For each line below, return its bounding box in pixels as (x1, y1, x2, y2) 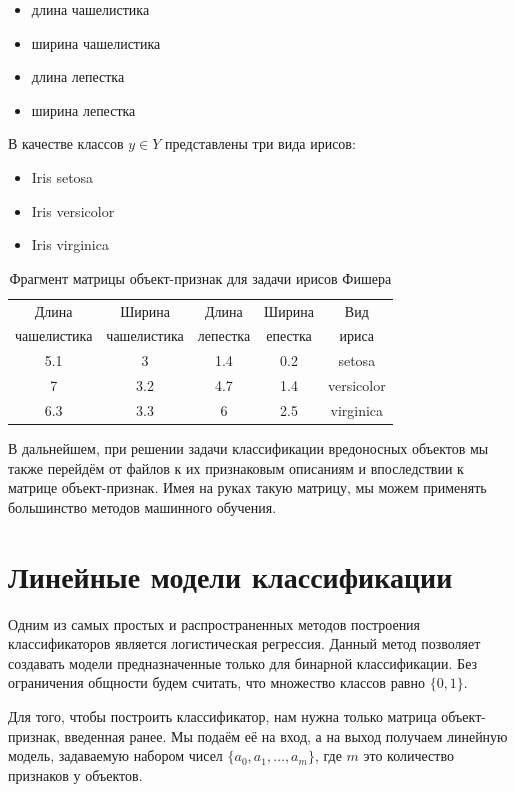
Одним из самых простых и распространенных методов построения (8, 613, 421, 634)
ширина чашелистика (31, 32, 161, 53)
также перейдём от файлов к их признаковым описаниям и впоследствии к (8, 457, 464, 478)
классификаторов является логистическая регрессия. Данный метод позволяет (8, 633, 481, 654)
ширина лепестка (31, 99, 136, 120)
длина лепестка (31, 66, 125, 87)
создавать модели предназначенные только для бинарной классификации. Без (8, 652, 478, 673)
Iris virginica (31, 234, 109, 255)
